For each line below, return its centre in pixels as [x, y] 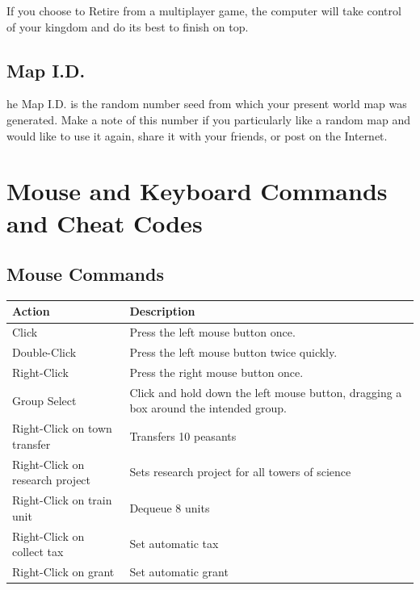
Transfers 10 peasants [183, 436]
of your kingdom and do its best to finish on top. [128, 26]
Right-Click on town [62, 428]
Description [162, 311]
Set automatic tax [174, 544]
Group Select [44, 400]
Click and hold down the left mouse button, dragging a [266, 392]
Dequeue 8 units [170, 507]
